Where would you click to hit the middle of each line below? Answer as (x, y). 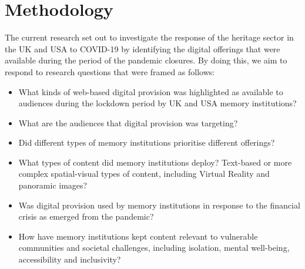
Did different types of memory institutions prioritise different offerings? (147, 142)
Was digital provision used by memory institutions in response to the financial (159, 205)
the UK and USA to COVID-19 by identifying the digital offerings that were (143, 48)
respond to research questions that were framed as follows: (110, 71)
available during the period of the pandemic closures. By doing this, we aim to (146, 60)
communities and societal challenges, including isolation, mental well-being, (154, 248)
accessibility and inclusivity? (70, 259)
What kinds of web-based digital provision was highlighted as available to (151, 91)
